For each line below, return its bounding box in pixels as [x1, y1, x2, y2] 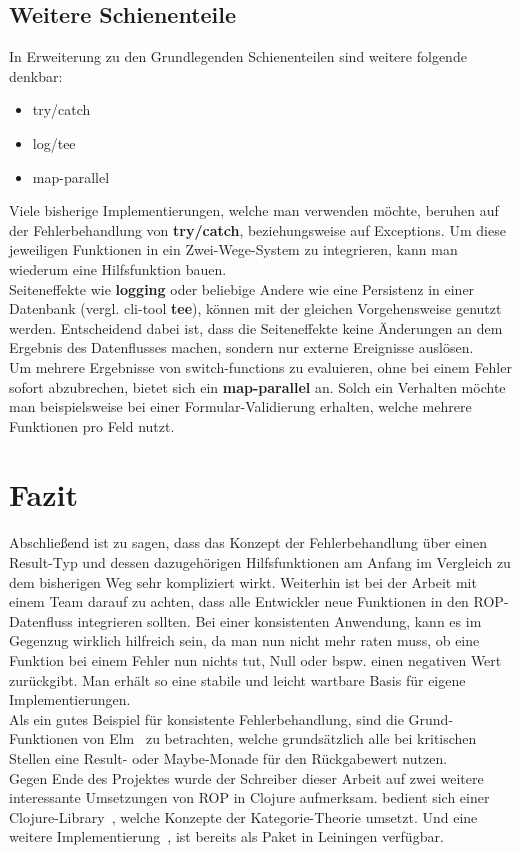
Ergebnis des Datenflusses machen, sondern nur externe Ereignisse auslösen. [9, 337, 474, 358]
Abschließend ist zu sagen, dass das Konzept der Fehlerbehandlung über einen [9, 532, 487, 553]
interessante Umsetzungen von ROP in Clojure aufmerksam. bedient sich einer [9, 787, 490, 808]
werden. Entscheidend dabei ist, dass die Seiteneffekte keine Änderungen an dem [9, 317, 503, 338]
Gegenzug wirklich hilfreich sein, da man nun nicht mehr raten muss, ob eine [9, 630, 480, 651]
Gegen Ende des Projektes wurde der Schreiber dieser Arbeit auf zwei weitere [9, 767, 484, 788]
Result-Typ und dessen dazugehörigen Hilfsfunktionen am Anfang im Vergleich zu [9, 552, 511, 573]
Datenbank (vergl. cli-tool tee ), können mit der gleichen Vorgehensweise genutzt [9, 298, 502, 319]
